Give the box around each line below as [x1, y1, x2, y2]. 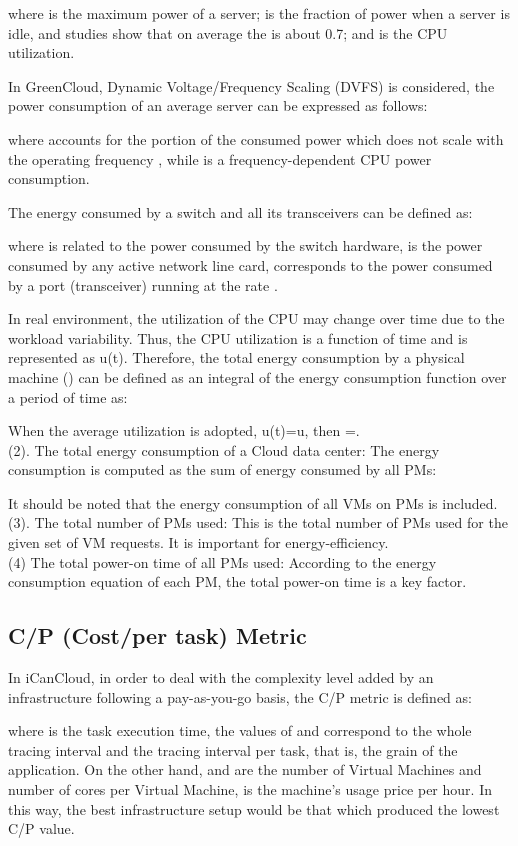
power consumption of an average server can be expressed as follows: [8, 95, 428, 116]
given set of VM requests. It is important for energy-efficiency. [8, 532, 389, 553]
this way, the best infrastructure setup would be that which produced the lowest [8, 798, 500, 819]
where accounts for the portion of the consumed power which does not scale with [8, 128, 504, 149]
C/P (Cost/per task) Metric [8, 620, 307, 651]
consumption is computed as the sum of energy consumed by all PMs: [8, 459, 437, 480]
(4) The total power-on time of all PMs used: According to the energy [8, 551, 437, 572]
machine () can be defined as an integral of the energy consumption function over [8, 366, 507, 387]
